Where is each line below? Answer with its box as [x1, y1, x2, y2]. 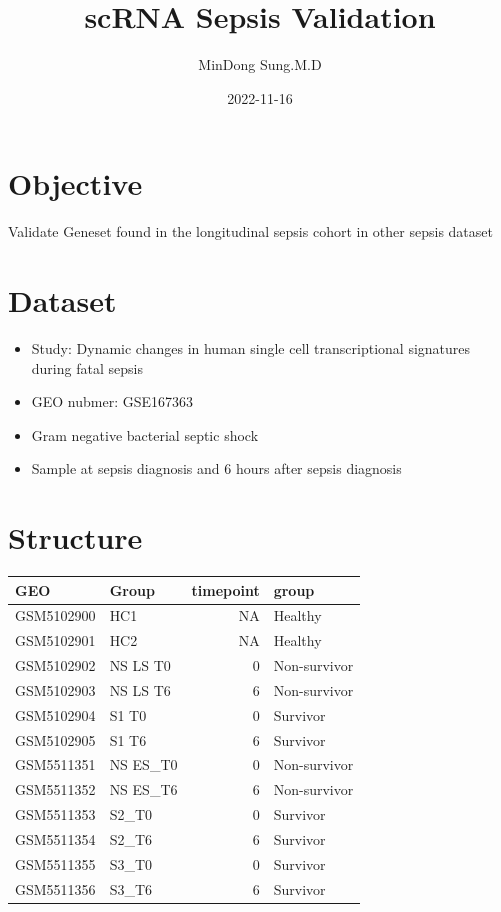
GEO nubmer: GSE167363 [31, 391, 194, 412]
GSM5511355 [15, 853, 96, 874]
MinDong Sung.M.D [198, 54, 322, 75]
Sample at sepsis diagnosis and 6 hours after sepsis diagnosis [31, 458, 402, 479]
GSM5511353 [15, 804, 96, 825]
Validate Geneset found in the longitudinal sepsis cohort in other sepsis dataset [8, 221, 493, 242]
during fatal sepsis [31, 357, 143, 378]
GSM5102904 [15, 704, 96, 725]
